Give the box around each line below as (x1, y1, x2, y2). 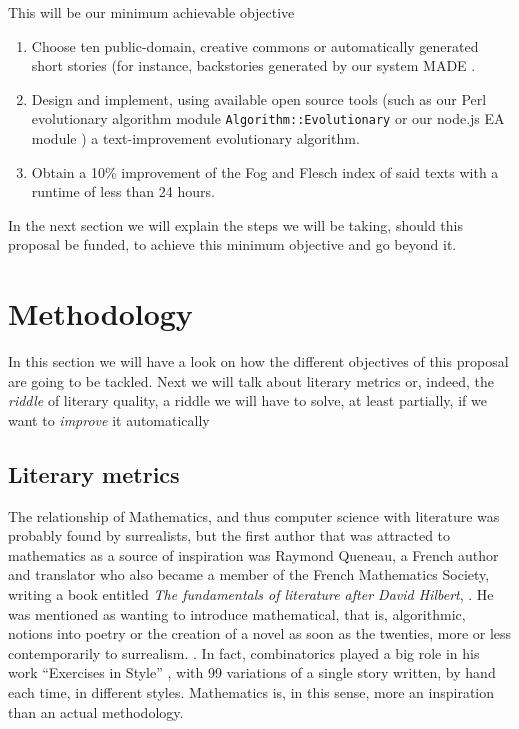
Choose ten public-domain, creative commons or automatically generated (31, 35, 479, 56)
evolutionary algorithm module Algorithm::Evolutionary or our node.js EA (31, 108, 505, 129)
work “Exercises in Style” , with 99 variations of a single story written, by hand (8, 662, 496, 683)
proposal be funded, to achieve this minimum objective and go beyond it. (8, 234, 457, 255)
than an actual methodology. (8, 701, 184, 722)
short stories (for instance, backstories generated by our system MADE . (31, 55, 476, 76)
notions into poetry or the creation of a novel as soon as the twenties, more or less (8, 623, 512, 644)
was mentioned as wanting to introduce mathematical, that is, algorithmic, (8, 603, 466, 624)
